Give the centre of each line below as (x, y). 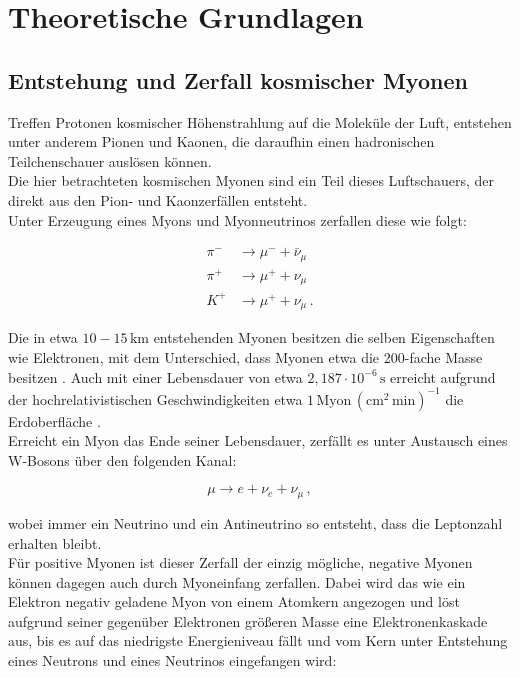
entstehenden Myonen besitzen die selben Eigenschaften (324, 337)
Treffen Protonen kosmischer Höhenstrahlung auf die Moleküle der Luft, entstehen (260, 121)
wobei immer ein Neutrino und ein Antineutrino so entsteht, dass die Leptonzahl (255, 522)
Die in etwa (43, 337)
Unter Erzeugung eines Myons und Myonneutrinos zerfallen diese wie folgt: (237, 219)
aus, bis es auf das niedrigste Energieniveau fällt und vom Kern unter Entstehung (258, 640)
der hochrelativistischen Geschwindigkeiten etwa (155, 398)
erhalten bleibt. (55, 542)
